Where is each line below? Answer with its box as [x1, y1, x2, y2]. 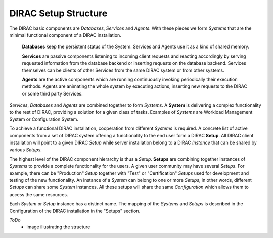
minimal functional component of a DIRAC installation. [9, 32, 121, 38]
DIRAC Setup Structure [9, 8, 108, 19]
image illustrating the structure [26, 224, 90, 230]
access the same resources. [9, 191, 68, 197]
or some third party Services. [22, 90, 83, 97]
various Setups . [9, 147, 42, 153]
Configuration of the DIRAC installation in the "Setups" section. [9, 208, 141, 214]
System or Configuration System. [9, 116, 78, 122]
